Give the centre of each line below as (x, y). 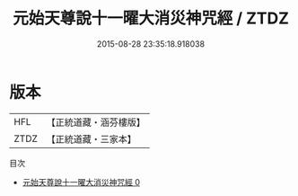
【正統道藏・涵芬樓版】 (96, 122)
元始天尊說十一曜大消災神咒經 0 (81, 182)
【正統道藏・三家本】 (92, 138)
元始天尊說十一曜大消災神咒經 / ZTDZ (151, 18)
